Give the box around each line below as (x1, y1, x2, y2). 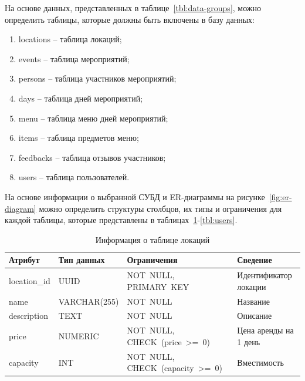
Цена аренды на (237, 324, 294, 336)
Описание (237, 309, 272, 322)
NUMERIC (58, 330, 99, 342)
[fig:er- (269, 190, 292, 203)
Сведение (237, 254, 272, 266)
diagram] (5, 202, 36, 214)
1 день (237, 335, 260, 348)
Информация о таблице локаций (95, 233, 210, 245)
